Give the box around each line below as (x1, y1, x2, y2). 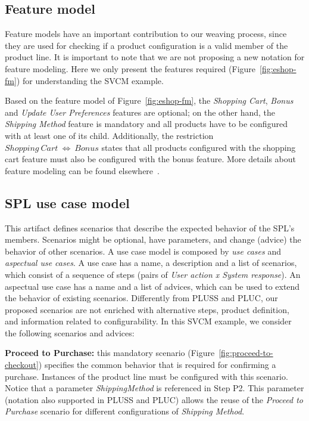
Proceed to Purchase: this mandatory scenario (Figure (5, 346, 215, 359)
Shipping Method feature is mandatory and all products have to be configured (5, 117, 288, 130)
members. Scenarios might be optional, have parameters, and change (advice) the (5, 233, 301, 246)
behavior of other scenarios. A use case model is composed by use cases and (5, 244, 281, 257)
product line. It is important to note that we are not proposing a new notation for (5, 51, 305, 63)
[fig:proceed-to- (219, 346, 273, 359)
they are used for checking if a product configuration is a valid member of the (5, 39, 288, 51)
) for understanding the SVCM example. (16, 74, 164, 86)
